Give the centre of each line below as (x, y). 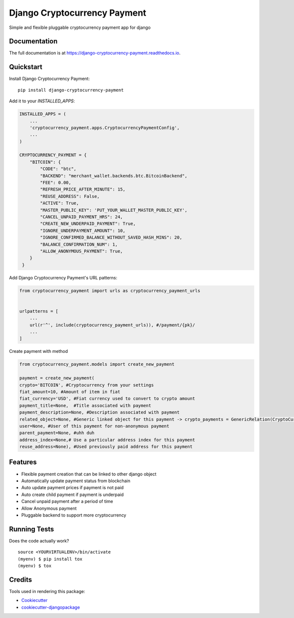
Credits (21, 580)
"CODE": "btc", (58, 169)
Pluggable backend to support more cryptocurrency (74, 515)
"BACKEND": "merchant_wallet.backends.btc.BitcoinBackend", (114, 176)
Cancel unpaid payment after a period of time (67, 501)
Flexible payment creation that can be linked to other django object (89, 474)
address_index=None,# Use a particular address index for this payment (107, 440)
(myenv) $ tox (35, 566)
